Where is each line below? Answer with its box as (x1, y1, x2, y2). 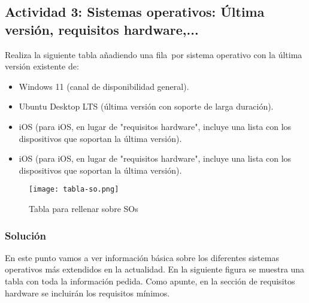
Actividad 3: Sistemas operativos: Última (5, 2, 265, 21)
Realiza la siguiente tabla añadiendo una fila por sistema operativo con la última (5, 48, 302, 60)
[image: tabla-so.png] (29, 185, 119, 194)
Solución (5, 228, 46, 243)
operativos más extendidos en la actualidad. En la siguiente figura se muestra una (5, 263, 305, 275)
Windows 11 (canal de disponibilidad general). (19, 80, 189, 92)
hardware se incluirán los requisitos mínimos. (5, 286, 170, 299)
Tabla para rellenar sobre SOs (29, 202, 138, 214)
